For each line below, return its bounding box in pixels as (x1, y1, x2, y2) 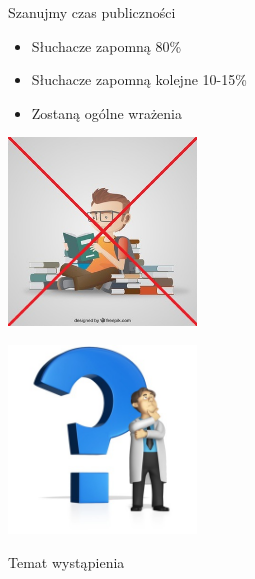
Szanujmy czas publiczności (8, 2, 176, 22)
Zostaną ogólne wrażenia (31, 102, 183, 123)
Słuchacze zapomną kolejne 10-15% (31, 69, 247, 90)
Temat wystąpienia (8, 551, 125, 572)
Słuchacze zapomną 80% (31, 35, 182, 56)
